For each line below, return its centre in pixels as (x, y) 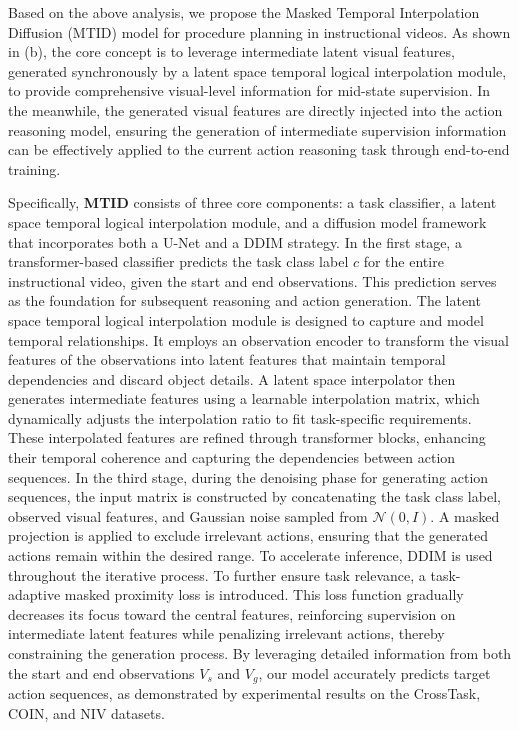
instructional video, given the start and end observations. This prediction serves (252, 280)
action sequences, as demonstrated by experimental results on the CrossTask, (244, 693)
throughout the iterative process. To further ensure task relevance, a (217, 574)
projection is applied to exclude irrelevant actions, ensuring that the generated (248, 535)
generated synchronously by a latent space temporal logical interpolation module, (257, 70)
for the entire (403, 261)
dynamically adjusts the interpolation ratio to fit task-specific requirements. (240, 417)
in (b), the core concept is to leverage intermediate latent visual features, (231, 51)
